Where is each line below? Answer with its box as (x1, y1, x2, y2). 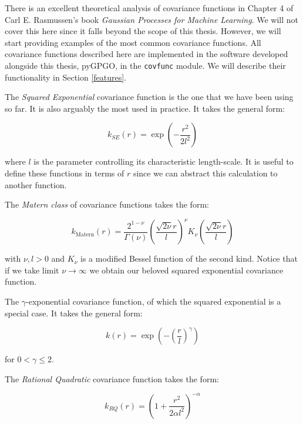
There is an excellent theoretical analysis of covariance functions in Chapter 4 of (5, 2, 294, 14)
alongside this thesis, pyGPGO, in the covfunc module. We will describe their (5, 59, 286, 71)
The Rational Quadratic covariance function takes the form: (5, 372, 219, 385)
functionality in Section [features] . (5, 71, 127, 83)
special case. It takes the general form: (5, 306, 143, 319)
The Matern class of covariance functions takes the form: (5, 198, 209, 211)
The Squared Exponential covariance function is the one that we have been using (5, 91, 294, 103)
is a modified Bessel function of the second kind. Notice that (80, 252, 298, 265)
